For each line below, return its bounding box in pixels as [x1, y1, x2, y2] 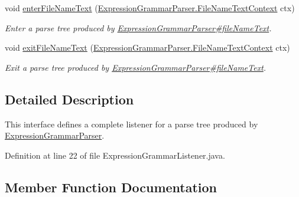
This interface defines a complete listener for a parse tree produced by [5, 117, 258, 130]
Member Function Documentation [5, 178, 217, 196]
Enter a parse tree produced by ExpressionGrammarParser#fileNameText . [5, 21, 272, 34]
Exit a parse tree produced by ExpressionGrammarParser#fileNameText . [5, 61, 266, 73]
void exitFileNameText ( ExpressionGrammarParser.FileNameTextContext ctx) [5, 41, 290, 54]
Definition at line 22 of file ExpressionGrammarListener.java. [5, 149, 225, 161]
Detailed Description [5, 90, 134, 108]
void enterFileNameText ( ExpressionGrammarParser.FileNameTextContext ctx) [5, 2, 295, 14]
